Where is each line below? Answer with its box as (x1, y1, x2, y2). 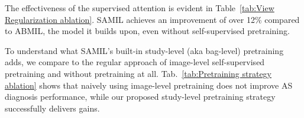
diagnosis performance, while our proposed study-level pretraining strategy (5, 90, 276, 103)
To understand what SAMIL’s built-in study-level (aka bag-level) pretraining (5, 44, 284, 56)
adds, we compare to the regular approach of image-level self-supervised (5, 56, 265, 68)
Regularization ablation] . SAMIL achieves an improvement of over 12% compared (5, 13, 300, 25)
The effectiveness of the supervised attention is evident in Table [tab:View (5, 2, 274, 14)
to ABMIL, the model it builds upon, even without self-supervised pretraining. (5, 25, 290, 37)
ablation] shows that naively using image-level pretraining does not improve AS (5, 79, 293, 91)
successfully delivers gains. (5, 102, 100, 114)
